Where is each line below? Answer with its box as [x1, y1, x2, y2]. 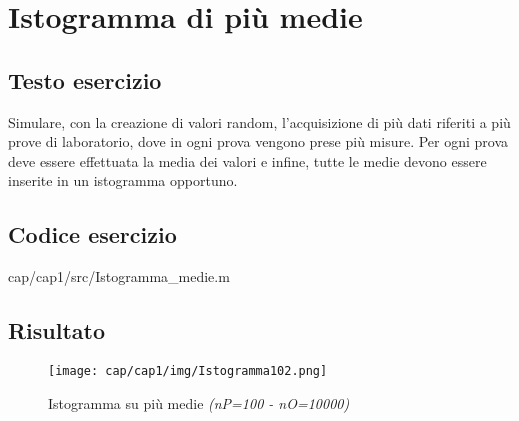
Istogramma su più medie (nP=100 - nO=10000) [48, 392, 350, 413]
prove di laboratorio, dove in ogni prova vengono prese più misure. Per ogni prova [8, 131, 509, 152]
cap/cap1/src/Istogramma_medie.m [8, 266, 230, 287]
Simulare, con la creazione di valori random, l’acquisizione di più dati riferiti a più [8, 111, 511, 132]
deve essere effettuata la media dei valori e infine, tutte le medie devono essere [8, 150, 487, 171]
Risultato [8, 315, 106, 346]
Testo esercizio [8, 64, 162, 95]
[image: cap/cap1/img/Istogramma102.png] [48, 363, 328, 378]
